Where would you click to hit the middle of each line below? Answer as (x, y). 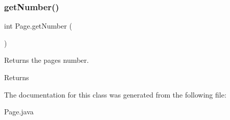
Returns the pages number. (47, 60)
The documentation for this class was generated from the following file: (115, 94)
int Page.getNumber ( (38, 26)
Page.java (19, 112)
